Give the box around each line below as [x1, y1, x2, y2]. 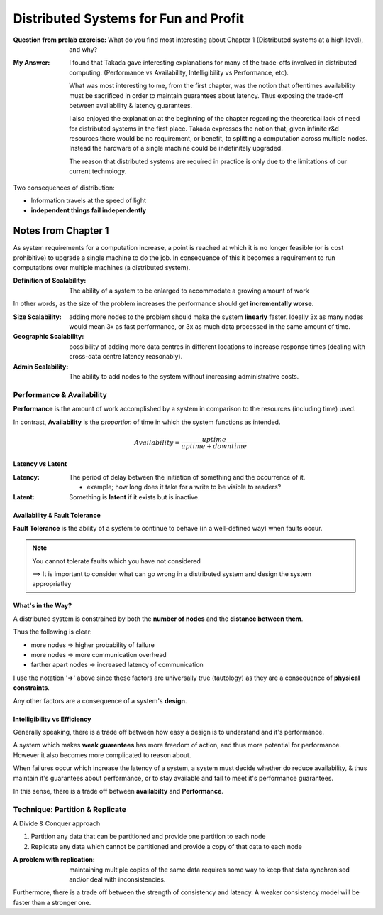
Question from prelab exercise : [13, 36, 107, 44]
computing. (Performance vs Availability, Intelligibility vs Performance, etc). [69, 68, 289, 77]
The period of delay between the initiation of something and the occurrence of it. [69, 472, 306, 481]
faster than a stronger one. [13, 898, 91, 906]
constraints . [13, 683, 50, 692]
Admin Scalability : [13, 362, 69, 371]
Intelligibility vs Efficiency [13, 715, 91, 723]
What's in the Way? [13, 601, 72, 610]
